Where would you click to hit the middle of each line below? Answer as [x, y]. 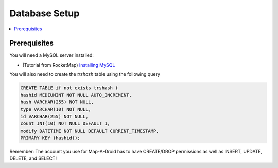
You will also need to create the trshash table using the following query [85, 74]
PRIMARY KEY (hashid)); [50, 138]
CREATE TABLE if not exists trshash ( [69, 88]
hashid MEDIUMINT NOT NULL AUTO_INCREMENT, [76, 95]
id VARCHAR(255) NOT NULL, [54, 116]
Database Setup [45, 13]
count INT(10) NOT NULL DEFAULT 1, [65, 124]
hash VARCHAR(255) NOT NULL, [57, 102]
